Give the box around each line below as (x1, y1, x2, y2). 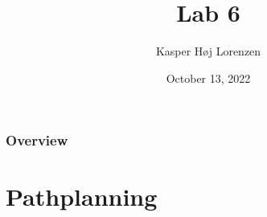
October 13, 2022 (166, 69, 251, 86)
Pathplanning (6, 180, 158, 213)
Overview (6, 130, 68, 150)
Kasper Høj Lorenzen (155, 43, 261, 59)
